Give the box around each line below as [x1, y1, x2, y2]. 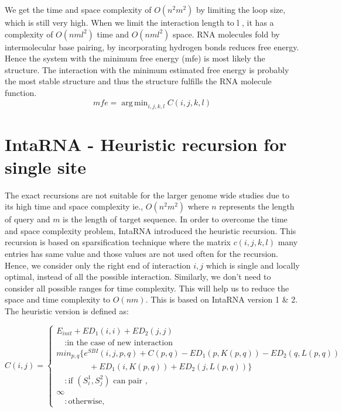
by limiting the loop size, [196, 4, 286, 15]
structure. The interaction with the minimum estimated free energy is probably [5, 63, 289, 75]
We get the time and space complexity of [5, 4, 152, 15]
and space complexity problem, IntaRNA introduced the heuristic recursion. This [5, 224, 296, 236]
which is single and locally [206, 259, 300, 271]
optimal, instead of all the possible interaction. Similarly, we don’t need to [5, 270, 271, 283]
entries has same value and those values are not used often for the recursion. [5, 248, 278, 260]
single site [5, 154, 86, 178]
